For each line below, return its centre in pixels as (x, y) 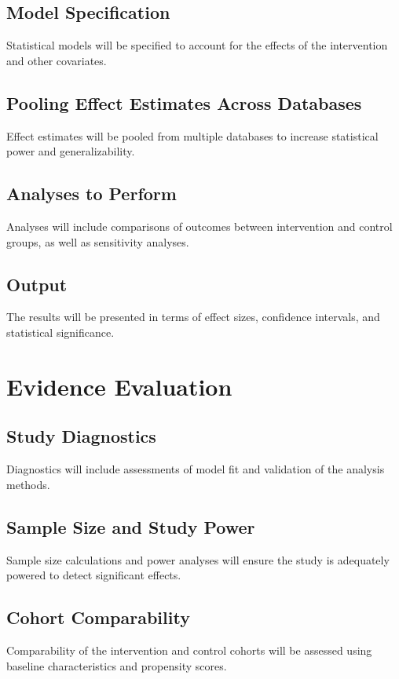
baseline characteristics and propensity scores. (117, 665)
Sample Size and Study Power (131, 526)
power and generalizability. (71, 151)
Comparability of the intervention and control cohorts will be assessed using (189, 650)
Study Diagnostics (81, 436)
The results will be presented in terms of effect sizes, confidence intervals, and (193, 317)
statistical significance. (60, 332)
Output (37, 284)
